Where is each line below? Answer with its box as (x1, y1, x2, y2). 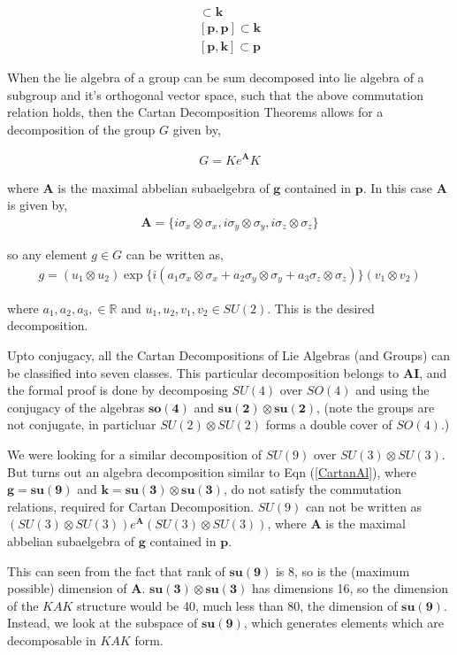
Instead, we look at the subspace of (7, 613, 198, 632)
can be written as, (126, 245, 224, 264)
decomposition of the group (7, 119, 156, 138)
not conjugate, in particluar (7, 415, 156, 434)
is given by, (7, 196, 68, 214)
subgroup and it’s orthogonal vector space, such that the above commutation (7, 85, 423, 104)
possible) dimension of (7, 579, 127, 597)
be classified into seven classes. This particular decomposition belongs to (7, 363, 400, 381)
